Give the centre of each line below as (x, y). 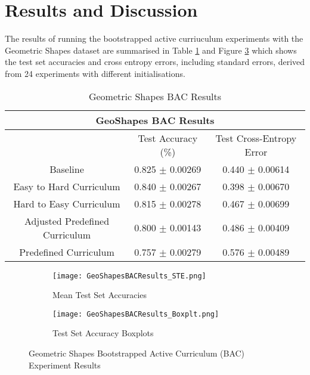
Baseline (67, 169)
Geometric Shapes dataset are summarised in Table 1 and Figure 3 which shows (151, 50)
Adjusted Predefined (67, 221)
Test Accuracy (168, 138)
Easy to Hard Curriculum (67, 186)
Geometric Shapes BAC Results (155, 96)
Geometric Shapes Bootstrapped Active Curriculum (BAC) (137, 353)
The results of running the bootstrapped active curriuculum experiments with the (154, 38)
